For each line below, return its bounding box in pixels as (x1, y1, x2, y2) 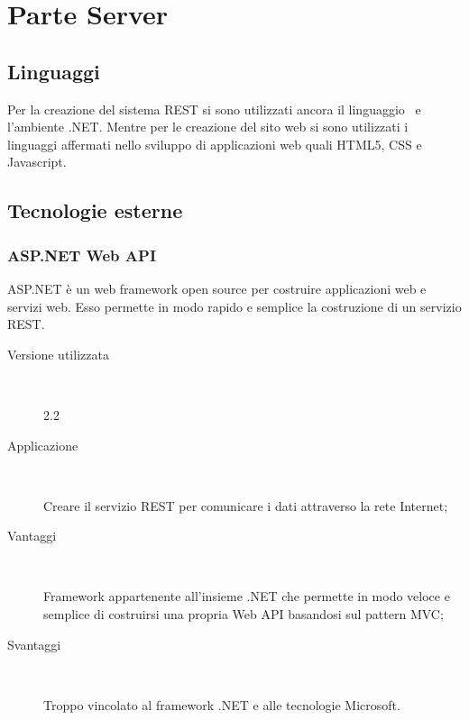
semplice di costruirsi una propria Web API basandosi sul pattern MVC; (43, 605, 444, 624)
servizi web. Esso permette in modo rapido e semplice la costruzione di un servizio (7, 296, 462, 315)
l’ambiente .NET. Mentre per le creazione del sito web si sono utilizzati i (7, 117, 409, 136)
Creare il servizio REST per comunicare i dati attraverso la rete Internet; (43, 496, 448, 515)
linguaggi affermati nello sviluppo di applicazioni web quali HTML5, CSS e (7, 134, 422, 153)
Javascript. (7, 152, 67, 171)
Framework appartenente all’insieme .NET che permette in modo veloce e (43, 587, 450, 606)
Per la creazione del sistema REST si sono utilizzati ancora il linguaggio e (7, 99, 421, 118)
